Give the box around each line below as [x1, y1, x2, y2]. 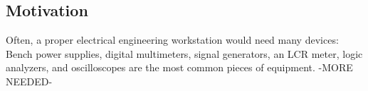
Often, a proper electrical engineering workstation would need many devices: [6, 32, 339, 47]
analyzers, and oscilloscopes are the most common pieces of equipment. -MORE [6, 60, 353, 75]
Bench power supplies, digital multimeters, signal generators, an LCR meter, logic [6, 46, 363, 61]
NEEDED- [6, 73, 53, 88]
